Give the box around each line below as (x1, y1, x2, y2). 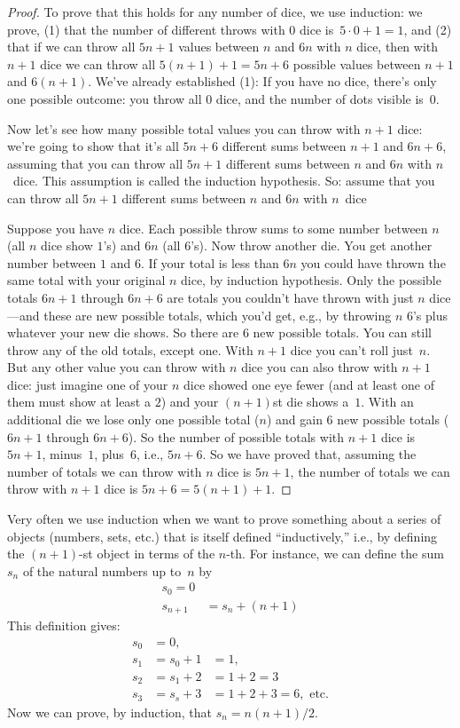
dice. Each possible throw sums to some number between (119, 218, 428, 237)
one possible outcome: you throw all (7, 89, 202, 107)
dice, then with (356, 37, 439, 56)
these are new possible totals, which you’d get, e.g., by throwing (43, 305, 392, 324)
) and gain (266, 410, 323, 429)
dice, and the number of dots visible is (215, 89, 424, 107)
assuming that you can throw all (7, 154, 183, 172)
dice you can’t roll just (290, 340, 413, 359)
